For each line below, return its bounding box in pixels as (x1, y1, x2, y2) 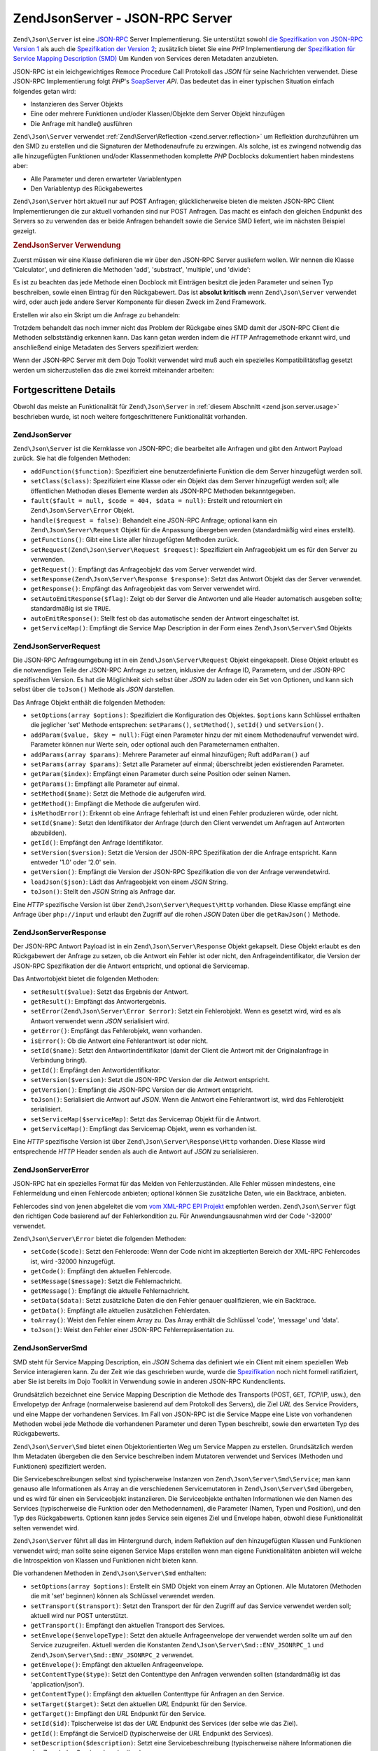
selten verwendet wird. (13, 1523, 80, 1532)
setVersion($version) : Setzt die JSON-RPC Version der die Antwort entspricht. (30, 1076, 269, 1084)
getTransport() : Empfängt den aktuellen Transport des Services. (30, 1621, 225, 1630)
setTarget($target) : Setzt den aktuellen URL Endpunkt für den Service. (30, 1699, 247, 1708)
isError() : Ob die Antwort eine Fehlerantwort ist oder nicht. (30, 1037, 209, 1045)
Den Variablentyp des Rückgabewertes (30, 184, 143, 193)
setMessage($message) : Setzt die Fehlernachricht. (30, 1277, 182, 1285)
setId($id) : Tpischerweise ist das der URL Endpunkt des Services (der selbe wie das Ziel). (30, 1719, 298, 1728)
